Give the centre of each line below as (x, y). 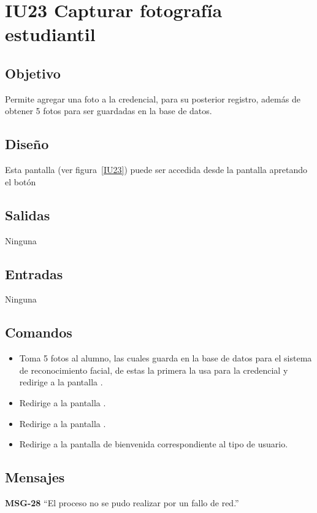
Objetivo (33, 73)
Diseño (27, 144)
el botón (21, 181)
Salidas (28, 214)
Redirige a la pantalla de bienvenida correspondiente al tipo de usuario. (154, 444)
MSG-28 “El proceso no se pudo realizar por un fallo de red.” (122, 502)
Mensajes (35, 477)
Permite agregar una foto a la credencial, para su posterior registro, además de (153, 98)
